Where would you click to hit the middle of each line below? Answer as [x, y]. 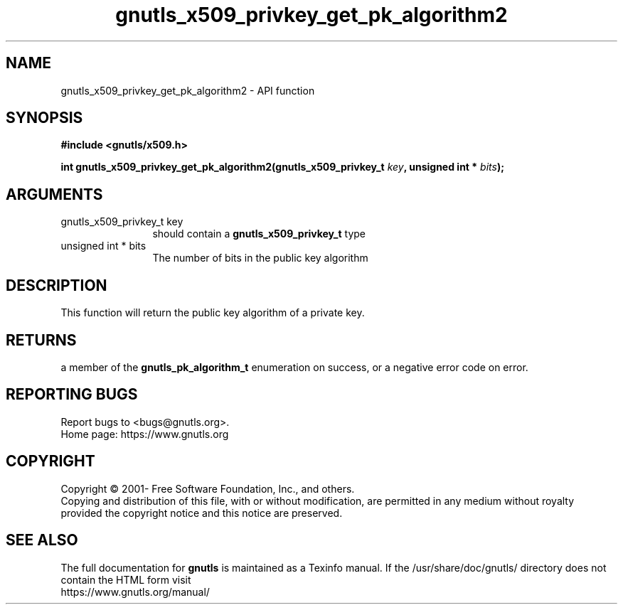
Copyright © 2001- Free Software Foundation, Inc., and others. [208, 488]
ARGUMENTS [54, 194]
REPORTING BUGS [72, 395]
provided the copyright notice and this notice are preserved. [202, 513]
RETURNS [41, 340]
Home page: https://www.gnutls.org [145, 434]
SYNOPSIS [44, 118]
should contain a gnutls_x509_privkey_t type [259, 234]
